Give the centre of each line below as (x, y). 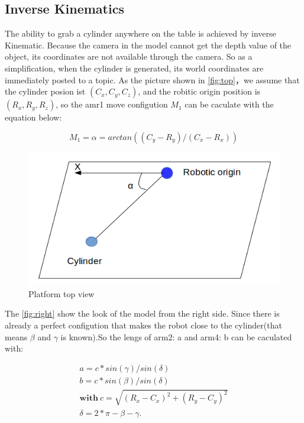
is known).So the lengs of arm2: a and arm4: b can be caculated (176, 336)
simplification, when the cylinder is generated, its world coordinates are (134, 68)
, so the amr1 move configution (112, 104)
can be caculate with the (229, 104)
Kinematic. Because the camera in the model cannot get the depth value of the (148, 45)
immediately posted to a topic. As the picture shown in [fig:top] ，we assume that (152, 79)
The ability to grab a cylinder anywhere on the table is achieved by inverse (140, 33)
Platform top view (62, 293)
